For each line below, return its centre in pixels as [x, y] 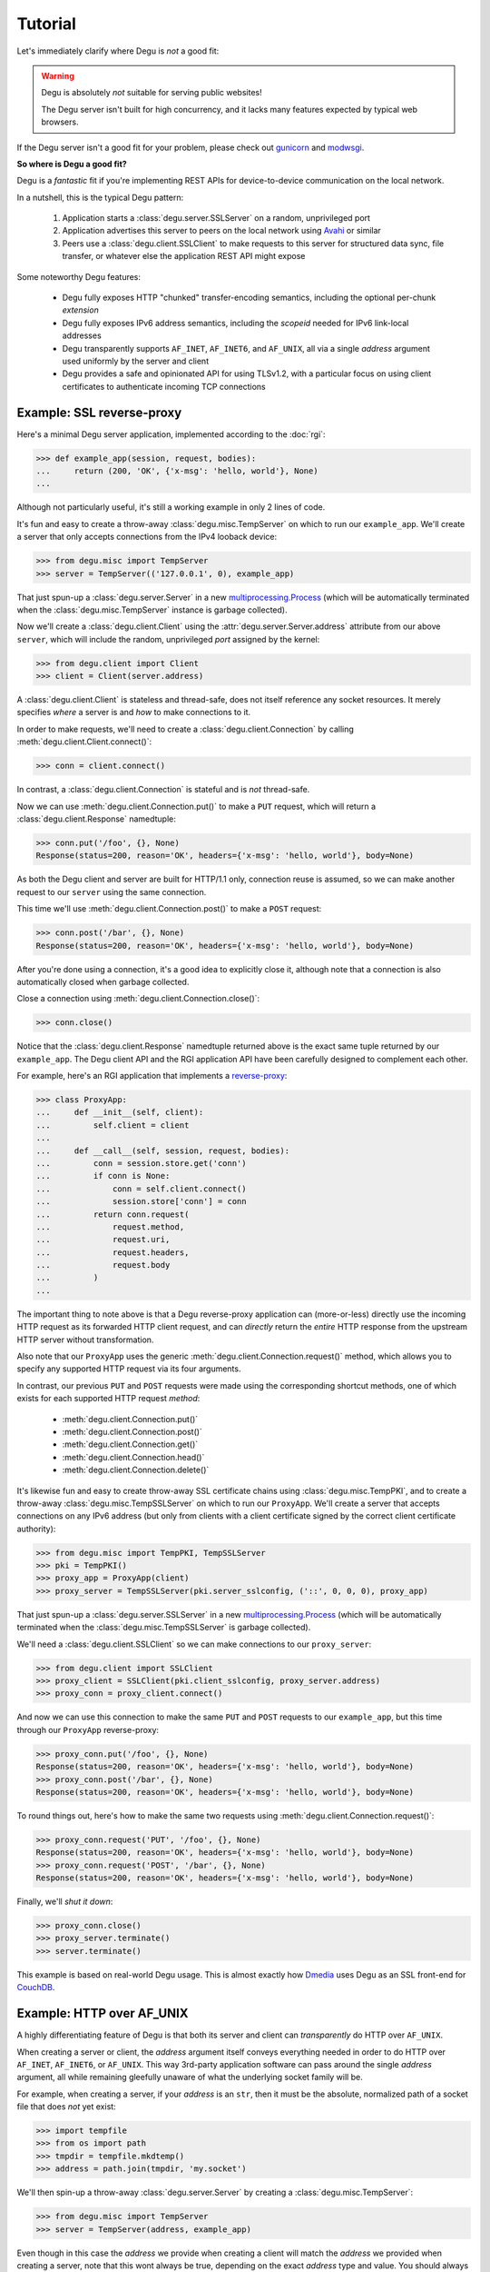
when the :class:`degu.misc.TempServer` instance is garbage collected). [152, 610]
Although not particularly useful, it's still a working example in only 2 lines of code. [171, 507]
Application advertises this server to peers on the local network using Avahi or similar [221, 231]
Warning [58, 75]
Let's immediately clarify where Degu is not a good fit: [118, 51]
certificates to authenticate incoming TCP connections [164, 386]
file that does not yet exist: [67, 2107]
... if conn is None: [103, 1176]
